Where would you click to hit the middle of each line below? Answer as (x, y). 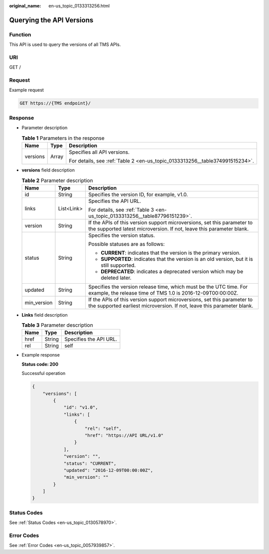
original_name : (25, 6)
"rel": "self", (103, 428)
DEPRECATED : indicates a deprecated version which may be (172, 271)
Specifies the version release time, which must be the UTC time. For (168, 287)
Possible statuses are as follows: (126, 244)
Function (20, 34)
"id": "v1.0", (81, 407)
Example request (27, 90)
